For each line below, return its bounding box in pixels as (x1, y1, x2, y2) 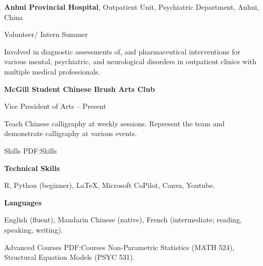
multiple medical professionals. (4, 66, 100, 77)
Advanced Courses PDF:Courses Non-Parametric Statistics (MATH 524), (4, 241, 235, 252)
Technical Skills (4, 162, 60, 173)
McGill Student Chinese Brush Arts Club (4, 83, 155, 94)
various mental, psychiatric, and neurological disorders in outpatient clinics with (4, 56, 257, 67)
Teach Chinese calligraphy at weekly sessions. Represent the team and (4, 118, 225, 128)
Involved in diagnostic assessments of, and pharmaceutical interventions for (4, 46, 240, 56)
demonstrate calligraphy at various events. (4, 128, 137, 139)
